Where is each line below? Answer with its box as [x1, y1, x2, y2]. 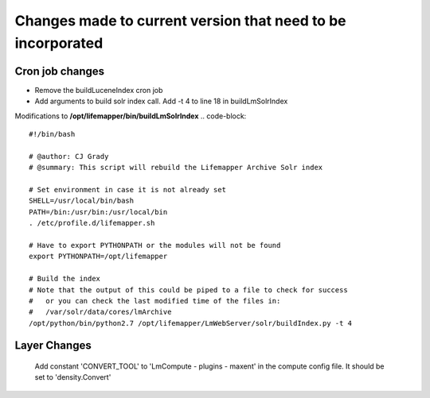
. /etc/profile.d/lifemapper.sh [29, 218, 155, 228]
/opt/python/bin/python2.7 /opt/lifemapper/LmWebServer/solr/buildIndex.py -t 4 [29, 319, 353, 327]
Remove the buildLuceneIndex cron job [34, 85, 163, 95]
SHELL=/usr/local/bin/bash [29, 196, 135, 206]
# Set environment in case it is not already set [29, 185, 227, 194]
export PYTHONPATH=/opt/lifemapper [29, 252, 168, 261]
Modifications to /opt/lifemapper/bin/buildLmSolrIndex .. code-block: [14, 111, 247, 121]
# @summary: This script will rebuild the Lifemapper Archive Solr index [29, 163, 323, 172]
